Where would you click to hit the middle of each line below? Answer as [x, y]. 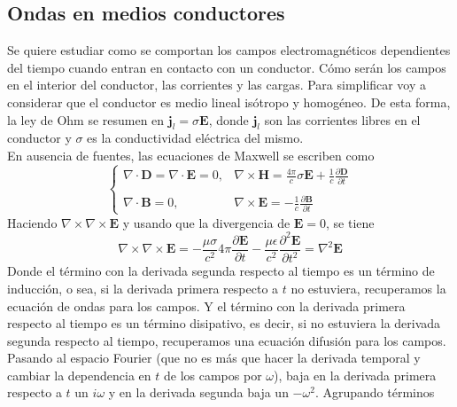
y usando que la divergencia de [206, 222]
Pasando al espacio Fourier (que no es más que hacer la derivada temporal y [214, 358]
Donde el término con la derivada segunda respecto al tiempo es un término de [221, 271]
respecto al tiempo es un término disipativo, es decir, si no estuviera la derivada [224, 323]
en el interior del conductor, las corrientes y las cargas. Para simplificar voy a [217, 85]
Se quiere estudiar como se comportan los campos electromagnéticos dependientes [229, 50]
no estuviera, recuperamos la [368, 288]
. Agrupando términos [375, 392]
